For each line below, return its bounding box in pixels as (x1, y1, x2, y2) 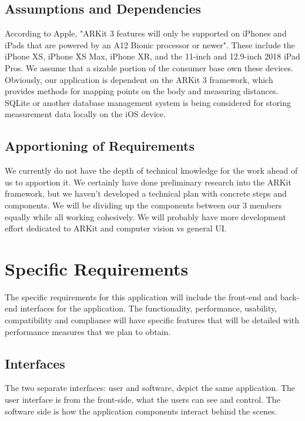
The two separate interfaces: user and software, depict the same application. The (5, 382, 295, 394)
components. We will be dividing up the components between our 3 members (5, 198, 282, 211)
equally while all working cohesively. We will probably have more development (5, 210, 286, 223)
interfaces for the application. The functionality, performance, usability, (20, 302, 277, 314)
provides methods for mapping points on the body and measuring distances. (5, 85, 279, 97)
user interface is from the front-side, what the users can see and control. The (5, 393, 280, 406)
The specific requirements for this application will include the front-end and (5, 290, 277, 303)
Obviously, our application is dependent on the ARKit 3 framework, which (5, 73, 273, 85)
